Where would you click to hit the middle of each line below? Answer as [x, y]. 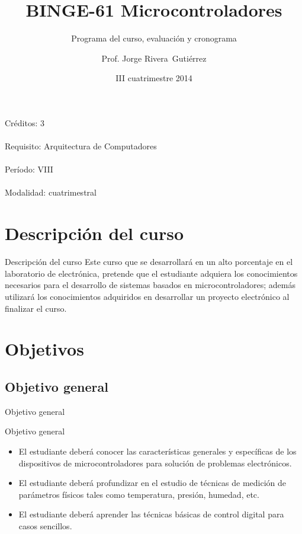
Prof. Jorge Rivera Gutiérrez [154, 58]
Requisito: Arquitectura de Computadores [81, 146]
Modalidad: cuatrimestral [51, 192]
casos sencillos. [45, 525]
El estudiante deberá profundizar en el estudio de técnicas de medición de [152, 483]
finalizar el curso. [36, 308]
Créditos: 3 [25, 122]
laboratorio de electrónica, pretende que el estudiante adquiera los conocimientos [151, 273]
